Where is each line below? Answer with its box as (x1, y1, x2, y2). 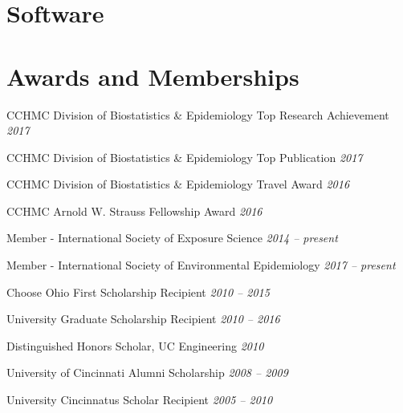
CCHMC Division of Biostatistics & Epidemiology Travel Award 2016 (6, 176, 350, 192)
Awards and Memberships (6, 59, 299, 92)
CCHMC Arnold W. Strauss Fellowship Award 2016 (6, 202, 263, 219)
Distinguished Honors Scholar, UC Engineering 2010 (6, 337, 264, 354)
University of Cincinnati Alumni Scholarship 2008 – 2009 (6, 364, 288, 381)
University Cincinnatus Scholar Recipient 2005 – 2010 (6, 391, 273, 408)
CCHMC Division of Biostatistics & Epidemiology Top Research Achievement (6, 106, 389, 123)
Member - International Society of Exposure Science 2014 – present (6, 229, 338, 246)
